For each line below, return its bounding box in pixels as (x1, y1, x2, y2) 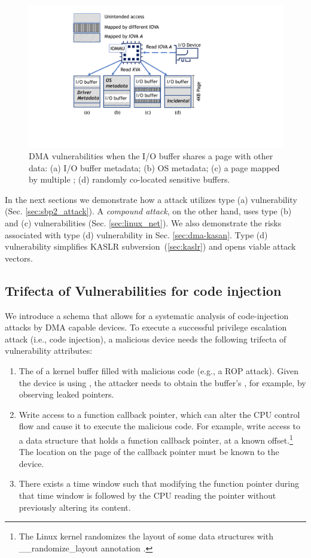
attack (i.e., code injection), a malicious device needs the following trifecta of (5, 332, 286, 345)
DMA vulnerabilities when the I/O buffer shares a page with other (29, 150, 273, 162)
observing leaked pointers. (19, 388, 114, 401)
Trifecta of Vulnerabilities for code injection (5, 281, 282, 299)
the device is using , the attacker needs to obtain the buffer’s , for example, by (19, 376, 306, 389)
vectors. (5, 251, 33, 264)
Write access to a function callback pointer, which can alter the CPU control (19, 408, 300, 420)
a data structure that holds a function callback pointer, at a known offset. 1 (19, 432, 293, 446)
